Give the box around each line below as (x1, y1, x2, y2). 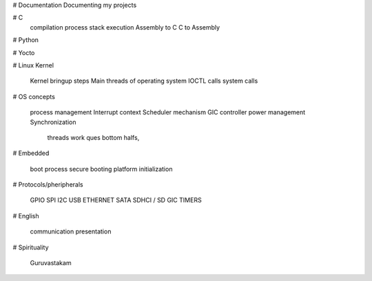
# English (12, 211, 39, 220)
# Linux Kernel (12, 61, 54, 69)
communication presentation (30, 227, 112, 236)
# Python (12, 36, 39, 44)
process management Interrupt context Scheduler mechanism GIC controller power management (30, 108, 306, 116)
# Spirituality (12, 243, 49, 251)
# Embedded (12, 149, 50, 158)
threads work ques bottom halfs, (47, 133, 140, 141)
